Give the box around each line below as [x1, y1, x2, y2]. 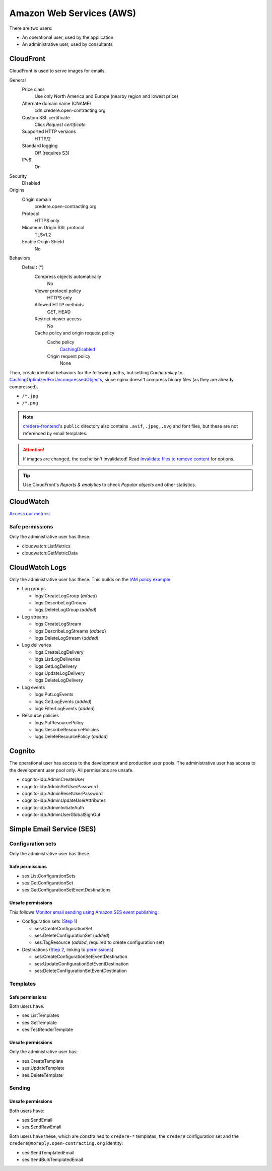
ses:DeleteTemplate [22, 1072, 63, 1078]
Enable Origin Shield [22, 239, 64, 245]
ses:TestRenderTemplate [22, 1026, 73, 1032]
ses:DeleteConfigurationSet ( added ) [34, 932, 110, 939]
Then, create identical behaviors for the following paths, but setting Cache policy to [9, 369, 183, 375]
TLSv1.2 [34, 232, 51, 238]
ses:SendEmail [22, 1117, 53, 1123]
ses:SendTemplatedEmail [22, 1149, 75, 1155]
